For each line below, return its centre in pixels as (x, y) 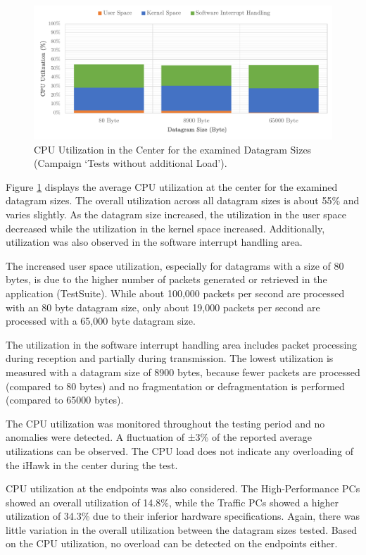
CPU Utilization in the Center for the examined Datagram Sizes (173, 149)
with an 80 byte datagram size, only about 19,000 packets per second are (163, 307)
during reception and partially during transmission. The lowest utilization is (170, 358)
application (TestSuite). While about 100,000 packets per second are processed (175, 293)
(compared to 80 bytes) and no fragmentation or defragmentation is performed (175, 386)
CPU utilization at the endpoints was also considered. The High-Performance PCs (183, 488)
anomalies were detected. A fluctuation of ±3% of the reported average (159, 437)
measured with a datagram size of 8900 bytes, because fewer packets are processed (183, 372)
